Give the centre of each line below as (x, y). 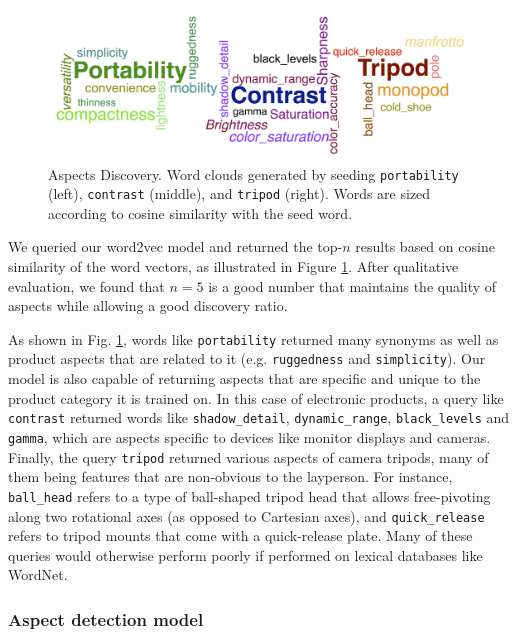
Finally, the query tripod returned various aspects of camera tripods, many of (248, 456)
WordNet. (38, 574)
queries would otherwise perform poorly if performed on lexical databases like (245, 554)
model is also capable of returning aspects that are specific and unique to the (244, 378)
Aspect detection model (106, 618)
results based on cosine (425, 246)
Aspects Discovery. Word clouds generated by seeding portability (253, 173)
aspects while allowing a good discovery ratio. (148, 305)
